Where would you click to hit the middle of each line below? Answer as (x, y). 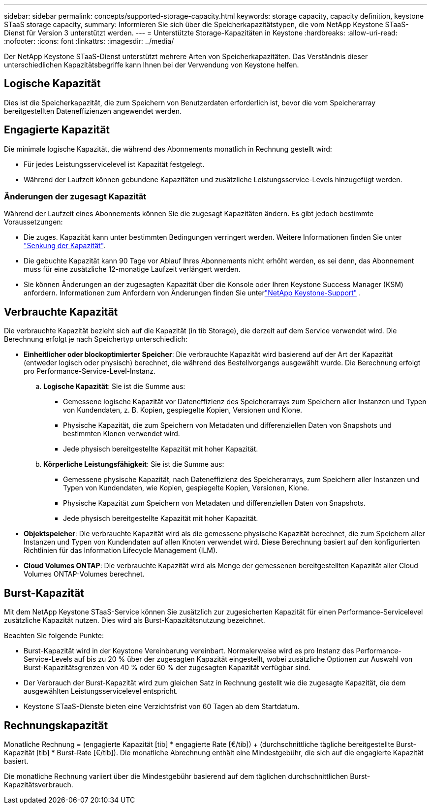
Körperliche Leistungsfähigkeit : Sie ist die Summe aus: (134, 464)
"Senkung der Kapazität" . (65, 246)
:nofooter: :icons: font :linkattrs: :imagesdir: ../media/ (89, 41)
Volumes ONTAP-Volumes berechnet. (84, 574)
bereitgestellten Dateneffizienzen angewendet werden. (93, 111)
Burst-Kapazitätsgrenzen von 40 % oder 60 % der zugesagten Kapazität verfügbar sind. (167, 668)
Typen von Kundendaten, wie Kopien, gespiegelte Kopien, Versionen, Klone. (186, 488)
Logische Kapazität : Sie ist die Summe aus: (114, 387)
